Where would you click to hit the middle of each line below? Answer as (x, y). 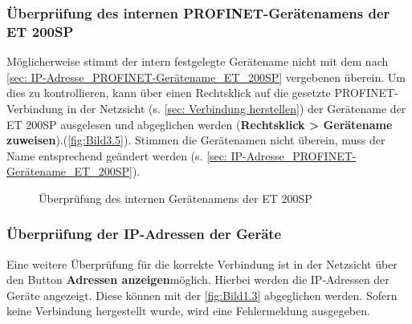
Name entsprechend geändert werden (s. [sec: (117, 155)
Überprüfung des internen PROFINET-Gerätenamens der (198, 12)
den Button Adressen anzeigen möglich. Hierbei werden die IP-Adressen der (198, 279)
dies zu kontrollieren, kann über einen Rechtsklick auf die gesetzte (169, 93)
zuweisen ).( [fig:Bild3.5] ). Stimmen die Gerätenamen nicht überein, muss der (196, 140)
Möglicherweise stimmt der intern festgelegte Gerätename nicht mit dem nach (198, 61)
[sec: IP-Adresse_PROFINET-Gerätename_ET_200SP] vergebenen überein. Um (206, 77)
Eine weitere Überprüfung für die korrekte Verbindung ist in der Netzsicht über (202, 263)
